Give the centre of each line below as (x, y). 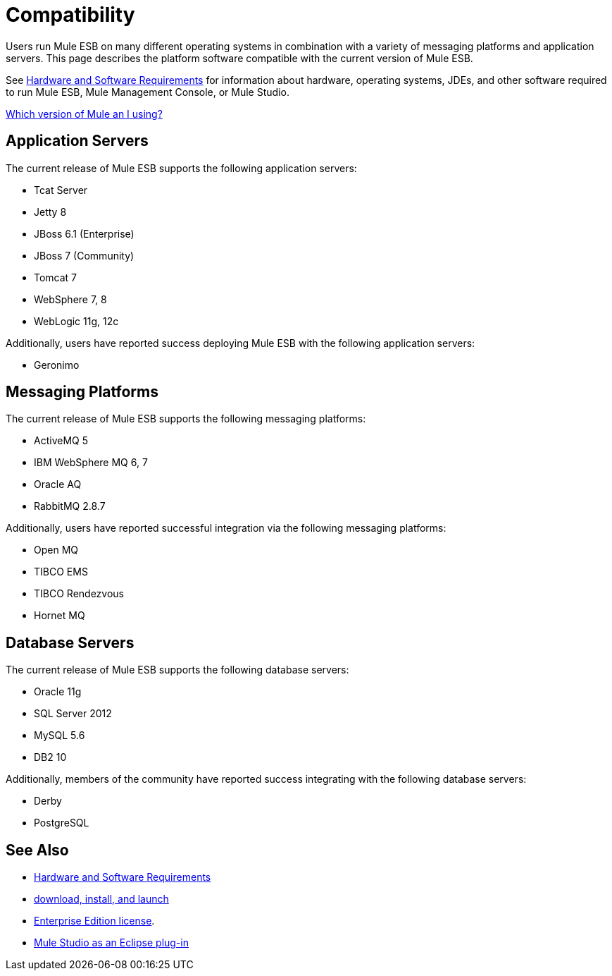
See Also (37, 850)
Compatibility (70, 15)
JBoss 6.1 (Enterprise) (84, 233)
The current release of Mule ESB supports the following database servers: (177, 670)
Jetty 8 (50, 212)
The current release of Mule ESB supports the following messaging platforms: (186, 419)
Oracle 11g (58, 692)
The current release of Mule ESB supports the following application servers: (181, 168)
